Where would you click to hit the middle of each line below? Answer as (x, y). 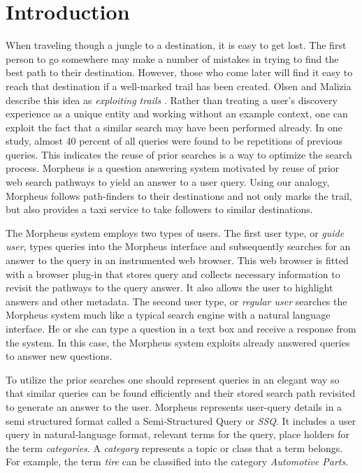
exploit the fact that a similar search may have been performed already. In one (174, 127)
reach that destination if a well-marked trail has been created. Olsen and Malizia (179, 86)
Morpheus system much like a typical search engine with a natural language (168, 315)
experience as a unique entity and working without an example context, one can (177, 114)
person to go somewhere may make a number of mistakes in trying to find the (172, 58)
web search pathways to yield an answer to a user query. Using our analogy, (168, 182)
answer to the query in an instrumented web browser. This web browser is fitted (177, 260)
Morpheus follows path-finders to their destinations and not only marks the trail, (179, 195)
